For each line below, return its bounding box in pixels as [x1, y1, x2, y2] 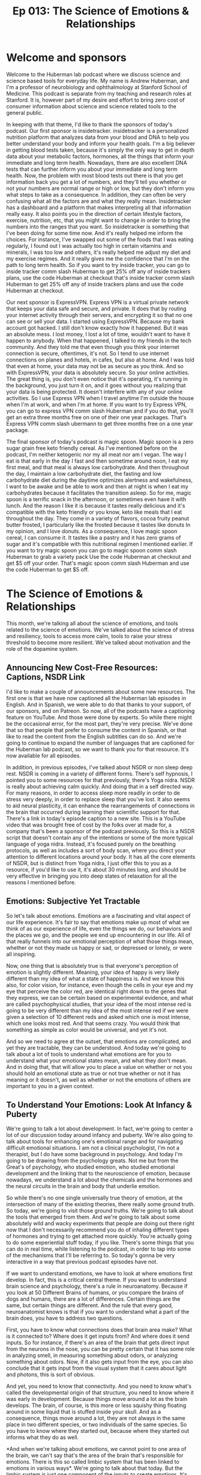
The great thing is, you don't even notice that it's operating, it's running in [6, 375, 188, 383]
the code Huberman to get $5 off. [6, 565, 89, 573]
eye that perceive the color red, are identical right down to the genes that [6, 988, 187, 995]
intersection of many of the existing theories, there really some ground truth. [6, 1201, 195, 1208]
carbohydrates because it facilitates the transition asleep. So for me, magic [6, 489, 192, 496]
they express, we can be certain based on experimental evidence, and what [6, 994, 194, 1001]
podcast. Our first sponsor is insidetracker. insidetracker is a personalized [6, 127, 189, 134]
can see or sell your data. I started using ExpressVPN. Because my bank [6, 318, 185, 325]
